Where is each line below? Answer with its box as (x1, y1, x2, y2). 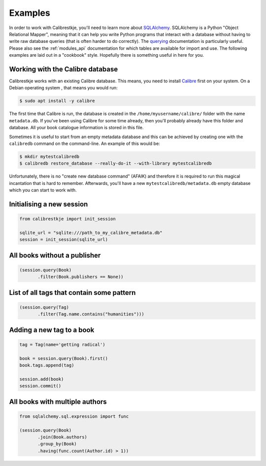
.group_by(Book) (37, 441, 77, 447)
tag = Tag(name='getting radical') (19, 342, 105, 347)
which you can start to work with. (9, 187, 77, 193)
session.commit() (19, 383, 62, 389)
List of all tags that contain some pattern (9, 288, 136, 297)
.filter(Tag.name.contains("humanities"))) (37, 311, 145, 317)
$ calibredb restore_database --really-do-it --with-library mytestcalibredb (19, 161, 212, 166)
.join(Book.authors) (37, 434, 87, 440)
